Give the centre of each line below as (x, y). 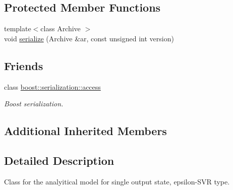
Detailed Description (59, 160)
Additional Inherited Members (85, 131)
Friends (24, 65)
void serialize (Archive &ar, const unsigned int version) (89, 38)
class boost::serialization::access (52, 86)
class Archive (61, 28)
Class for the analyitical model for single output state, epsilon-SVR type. (117, 181)
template (18, 28)
